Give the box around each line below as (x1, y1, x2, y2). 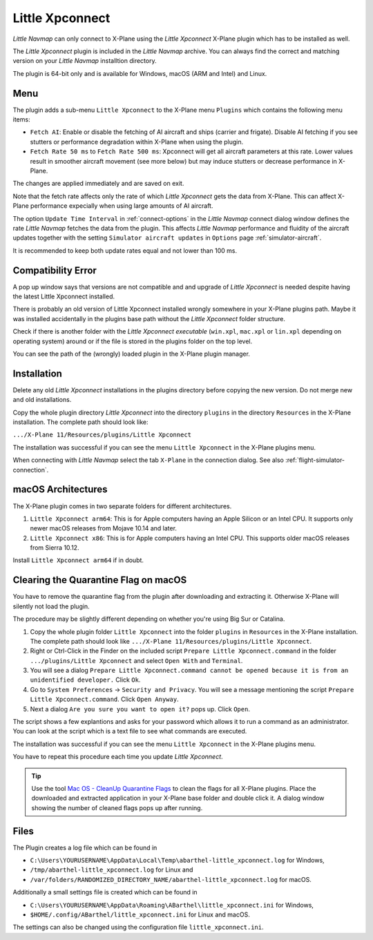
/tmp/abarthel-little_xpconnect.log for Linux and (30, 865, 193, 874)
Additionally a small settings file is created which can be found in (12, 888, 198, 896)
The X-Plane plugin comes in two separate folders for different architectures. (12, 501, 232, 510)
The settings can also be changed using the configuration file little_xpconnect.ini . (12, 923, 264, 932)
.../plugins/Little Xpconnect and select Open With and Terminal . (30, 656, 243, 664)
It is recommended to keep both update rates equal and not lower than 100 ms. (12, 246, 238, 255)
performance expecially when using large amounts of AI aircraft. (30, 202, 213, 210)
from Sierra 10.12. (30, 544, 79, 552)
